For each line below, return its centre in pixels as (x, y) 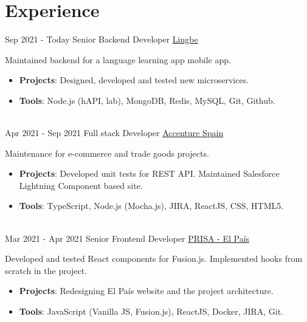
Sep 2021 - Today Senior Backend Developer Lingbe (102, 39)
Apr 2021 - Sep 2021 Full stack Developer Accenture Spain (114, 133)
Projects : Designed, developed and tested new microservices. (134, 80)
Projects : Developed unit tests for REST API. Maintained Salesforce (149, 173)
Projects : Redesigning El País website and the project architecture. (146, 291)
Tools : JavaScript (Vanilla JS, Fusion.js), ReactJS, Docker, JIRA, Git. (151, 311)
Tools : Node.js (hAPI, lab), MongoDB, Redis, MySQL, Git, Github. (147, 100)
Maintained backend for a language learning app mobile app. (118, 59)
